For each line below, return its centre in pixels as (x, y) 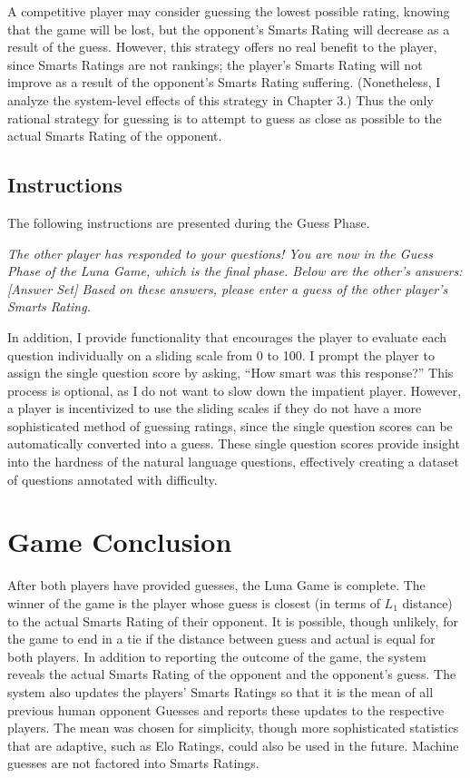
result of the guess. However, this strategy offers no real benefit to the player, (222, 47)
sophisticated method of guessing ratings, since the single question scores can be (230, 425)
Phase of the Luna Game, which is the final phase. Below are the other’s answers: (235, 271)
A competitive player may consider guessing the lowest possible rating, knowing (229, 11)
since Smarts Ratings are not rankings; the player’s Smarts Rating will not (215, 64)
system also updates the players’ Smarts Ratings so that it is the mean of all (220, 691)
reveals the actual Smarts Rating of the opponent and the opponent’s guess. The (232, 674)
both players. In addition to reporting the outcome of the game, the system (217, 656)
